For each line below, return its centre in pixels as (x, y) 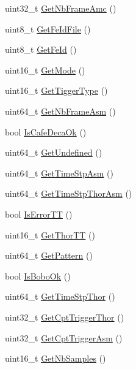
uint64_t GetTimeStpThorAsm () (69, 193)
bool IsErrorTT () (39, 214)
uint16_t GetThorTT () (50, 234)
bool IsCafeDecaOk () (46, 131)
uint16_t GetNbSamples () (55, 358)
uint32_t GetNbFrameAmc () (61, 8)
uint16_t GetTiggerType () (56, 90)
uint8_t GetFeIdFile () (48, 29)
